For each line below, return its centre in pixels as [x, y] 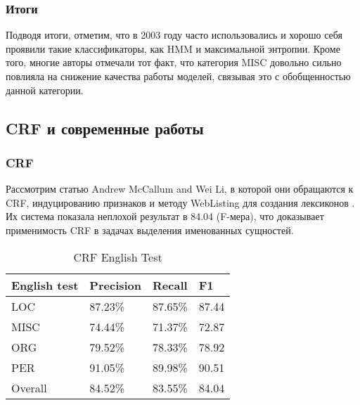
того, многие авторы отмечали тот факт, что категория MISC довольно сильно [174, 62]
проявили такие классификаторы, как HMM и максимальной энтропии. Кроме [173, 48]
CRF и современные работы [105, 128]
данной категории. [45, 90]
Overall [29, 387]
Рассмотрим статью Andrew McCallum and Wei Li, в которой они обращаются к [180, 189]
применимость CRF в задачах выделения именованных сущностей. [150, 230]
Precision [116, 285]
